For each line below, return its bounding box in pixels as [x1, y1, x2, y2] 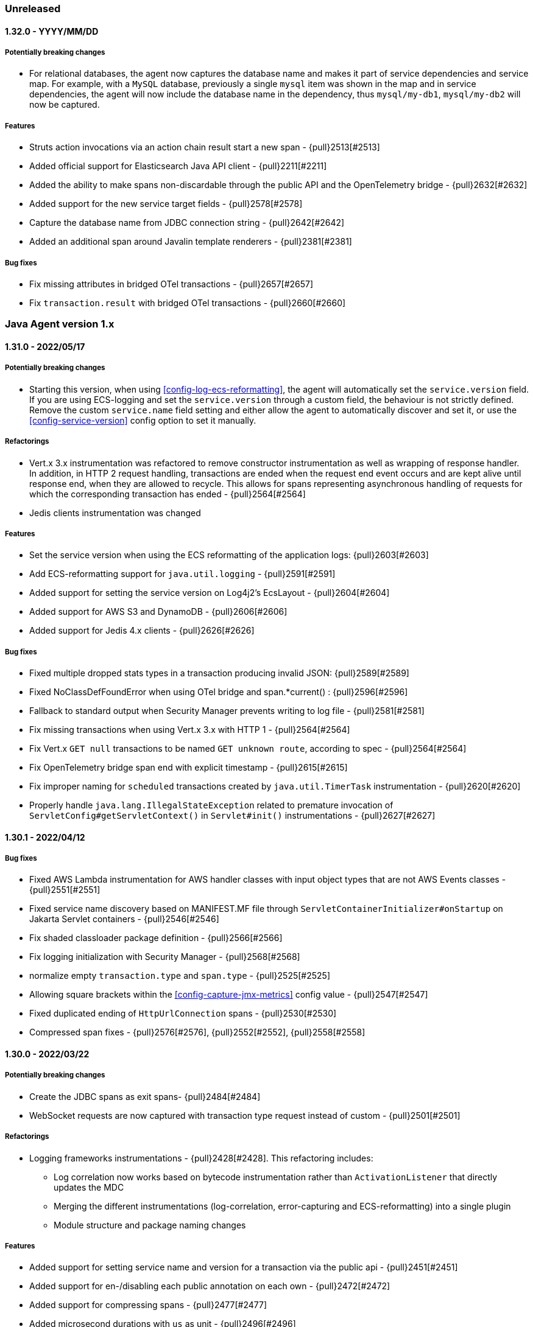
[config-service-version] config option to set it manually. [29, 415, 256, 425]
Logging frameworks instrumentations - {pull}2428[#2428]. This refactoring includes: [29, 1152, 373, 1163]
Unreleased [5, 2, 61, 15]
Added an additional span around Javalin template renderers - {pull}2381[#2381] [29, 236, 352, 247]
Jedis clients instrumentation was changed [29, 507, 201, 518]
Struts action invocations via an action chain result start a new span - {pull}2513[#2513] [29, 142, 380, 153]
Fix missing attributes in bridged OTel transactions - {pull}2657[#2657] [29, 278, 314, 289]
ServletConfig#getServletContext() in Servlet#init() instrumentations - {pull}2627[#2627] [29, 810, 436, 821]
